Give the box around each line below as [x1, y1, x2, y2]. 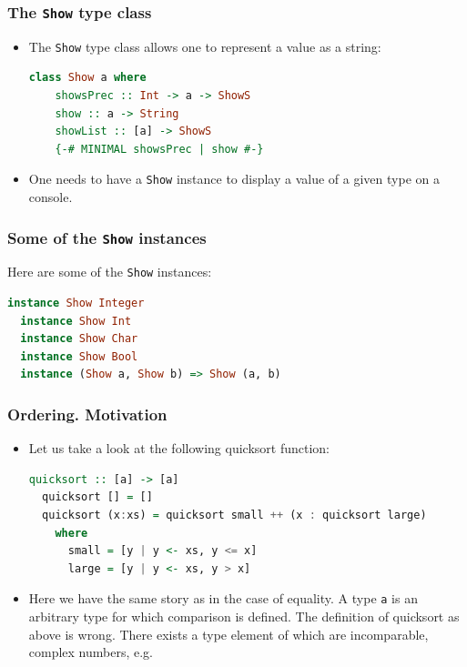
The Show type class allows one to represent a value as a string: [28, 36, 381, 56]
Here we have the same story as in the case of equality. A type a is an [28, 589, 418, 608]
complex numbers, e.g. [28, 642, 154, 662]
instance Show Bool [20, 349, 138, 363]
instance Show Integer [7, 297, 145, 310]
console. [28, 187, 73, 207]
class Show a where [28, 71, 147, 85]
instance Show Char [20, 332, 138, 346]
